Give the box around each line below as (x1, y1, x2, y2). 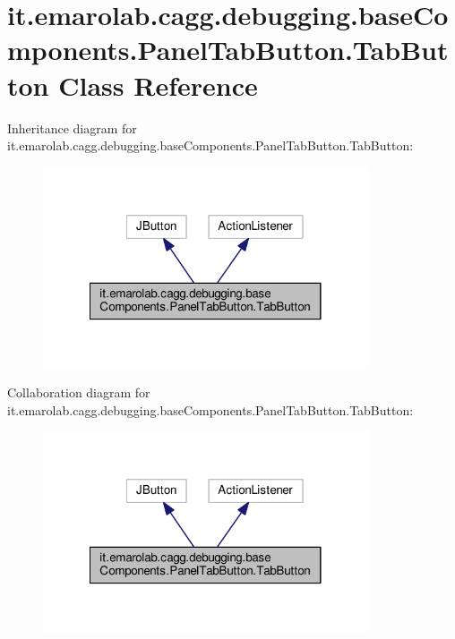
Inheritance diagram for (7, 118, 137, 137)
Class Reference (58, 66, 258, 103)
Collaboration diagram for (7, 383, 150, 402)
